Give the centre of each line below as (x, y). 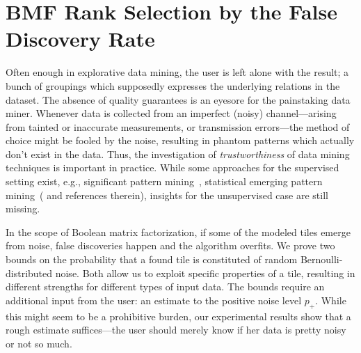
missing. (23, 209)
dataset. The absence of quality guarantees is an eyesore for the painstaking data (178, 99)
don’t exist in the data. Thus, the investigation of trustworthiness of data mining (178, 154)
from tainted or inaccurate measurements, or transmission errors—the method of (178, 126)
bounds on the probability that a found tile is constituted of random (152, 259)
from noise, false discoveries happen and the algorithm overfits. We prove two (170, 245)
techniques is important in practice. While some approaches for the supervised (173, 167)
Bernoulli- (321, 259)
